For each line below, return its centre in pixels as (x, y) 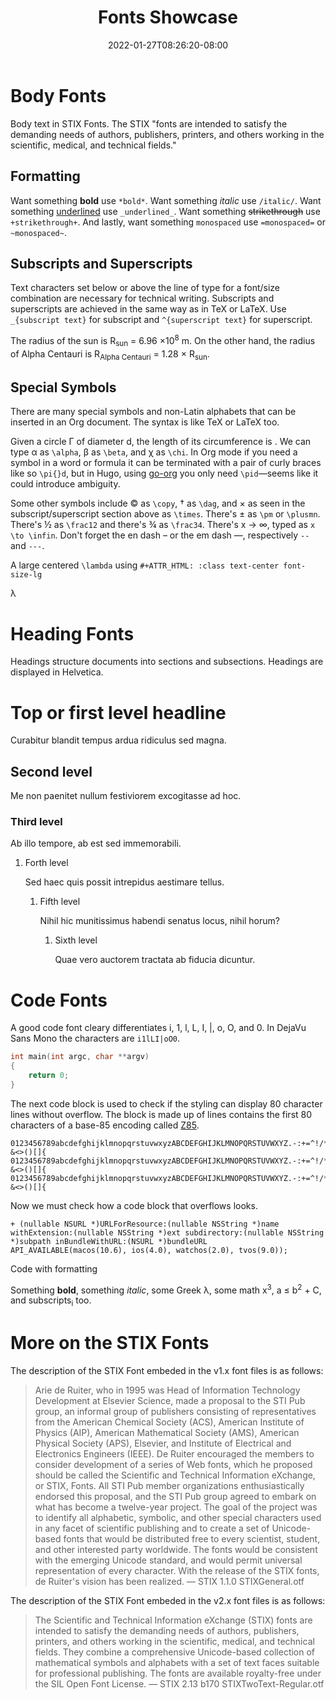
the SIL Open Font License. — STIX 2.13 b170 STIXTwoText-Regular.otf (179, 1684)
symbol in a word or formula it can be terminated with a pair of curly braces (166, 463)
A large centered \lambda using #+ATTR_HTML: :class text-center (145, 565)
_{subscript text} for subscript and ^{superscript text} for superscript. (161, 320)
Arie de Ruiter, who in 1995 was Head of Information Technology (167, 1390)
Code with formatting (54, 1268)
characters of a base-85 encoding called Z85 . (105, 1125)
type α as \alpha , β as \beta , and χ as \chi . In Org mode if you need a (154, 452)
